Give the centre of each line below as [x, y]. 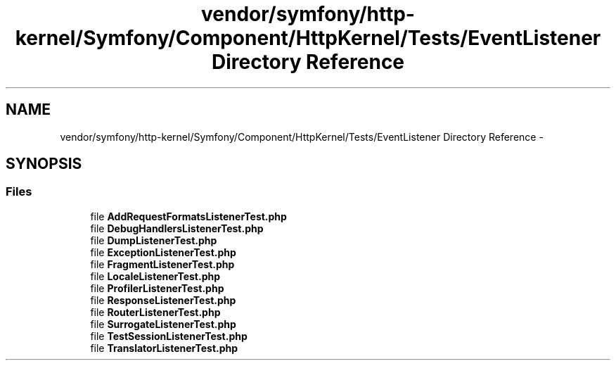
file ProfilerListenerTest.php [157, 288]
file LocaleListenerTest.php [155, 276]
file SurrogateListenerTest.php [163, 324]
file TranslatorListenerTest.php [164, 348]
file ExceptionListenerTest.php [163, 252]
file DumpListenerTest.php [154, 240]
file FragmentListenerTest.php [162, 264]
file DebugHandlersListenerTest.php [177, 228]
